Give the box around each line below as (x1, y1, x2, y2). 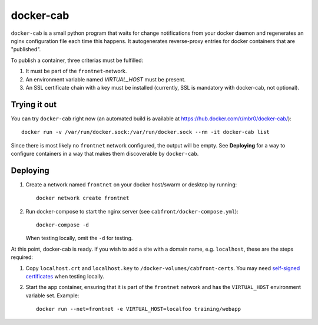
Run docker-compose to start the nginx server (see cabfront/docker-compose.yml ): (25, 208, 238, 215)
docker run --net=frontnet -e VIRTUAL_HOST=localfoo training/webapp (36, 306, 241, 313)
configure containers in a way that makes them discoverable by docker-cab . (11, 150, 199, 157)
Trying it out (11, 99, 57, 109)
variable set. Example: (25, 292, 79, 299)
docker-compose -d (36, 222, 90, 228)
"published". (11, 46, 41, 53)
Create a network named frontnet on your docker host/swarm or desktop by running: (25, 180, 237, 188)
